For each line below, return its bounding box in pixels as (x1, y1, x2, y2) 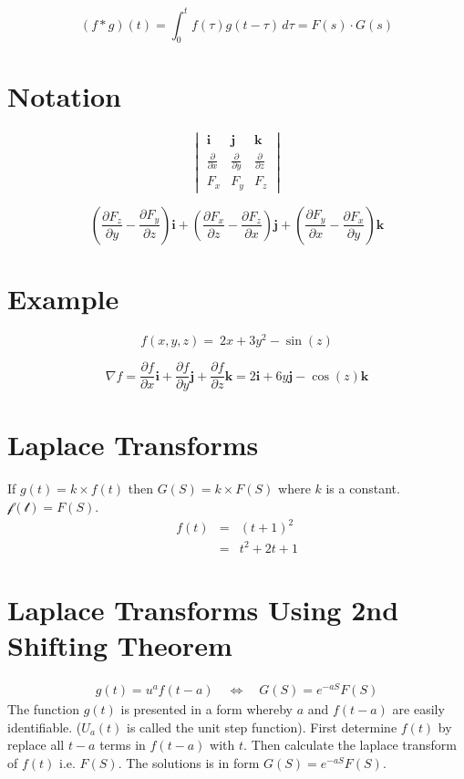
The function (7, 700, 79, 719)
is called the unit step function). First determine (127, 717, 397, 736)
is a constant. (325, 479, 400, 498)
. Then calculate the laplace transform (243, 735, 457, 754)
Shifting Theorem (7, 626, 232, 663)
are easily (392, 700, 445, 719)
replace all (7, 735, 65, 754)
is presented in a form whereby (120, 700, 293, 719)
